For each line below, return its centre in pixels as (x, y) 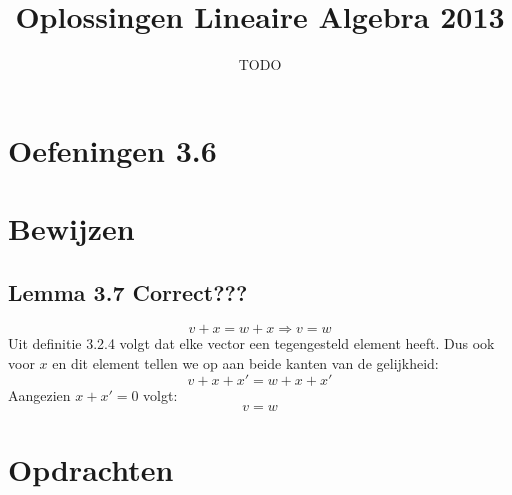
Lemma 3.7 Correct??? (128, 291)
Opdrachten (91, 469)
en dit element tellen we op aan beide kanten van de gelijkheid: (245, 363)
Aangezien (39, 394)
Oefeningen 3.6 (112, 149)
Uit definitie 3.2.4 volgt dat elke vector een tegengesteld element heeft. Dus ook (251, 343)
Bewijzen (71, 228)
